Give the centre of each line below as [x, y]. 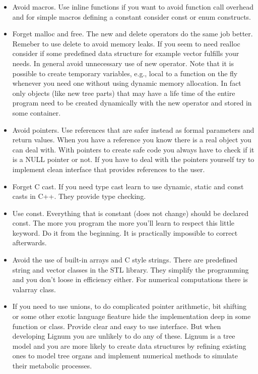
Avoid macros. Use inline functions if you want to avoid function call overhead [133, 7]
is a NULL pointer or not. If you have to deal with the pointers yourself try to [133, 159]
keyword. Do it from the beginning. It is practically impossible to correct [125, 232]
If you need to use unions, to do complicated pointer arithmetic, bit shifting [130, 306]
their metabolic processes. [52, 365]
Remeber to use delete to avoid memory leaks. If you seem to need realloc [126, 43]
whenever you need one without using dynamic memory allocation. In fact [127, 83]
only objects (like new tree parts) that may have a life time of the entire [124, 93]
